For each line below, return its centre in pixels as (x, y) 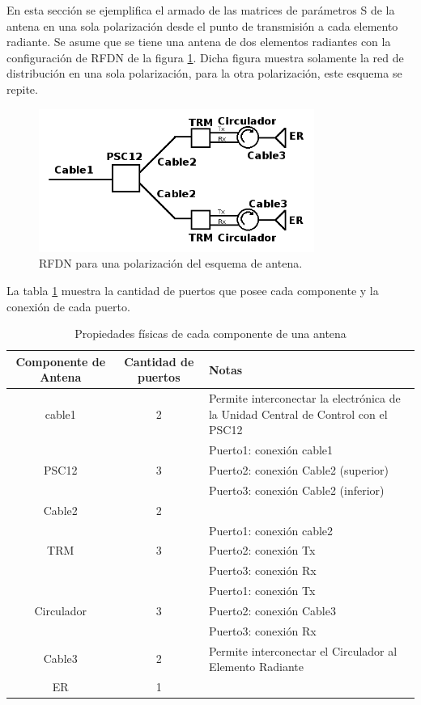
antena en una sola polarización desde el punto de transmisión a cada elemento (202, 25)
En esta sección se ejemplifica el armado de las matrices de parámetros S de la (201, 10)
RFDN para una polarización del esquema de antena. (171, 263)
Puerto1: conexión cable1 (271, 450)
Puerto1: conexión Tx (262, 591)
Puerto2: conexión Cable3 (272, 610)
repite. (22, 89)
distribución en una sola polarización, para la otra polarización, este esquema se (204, 73)
